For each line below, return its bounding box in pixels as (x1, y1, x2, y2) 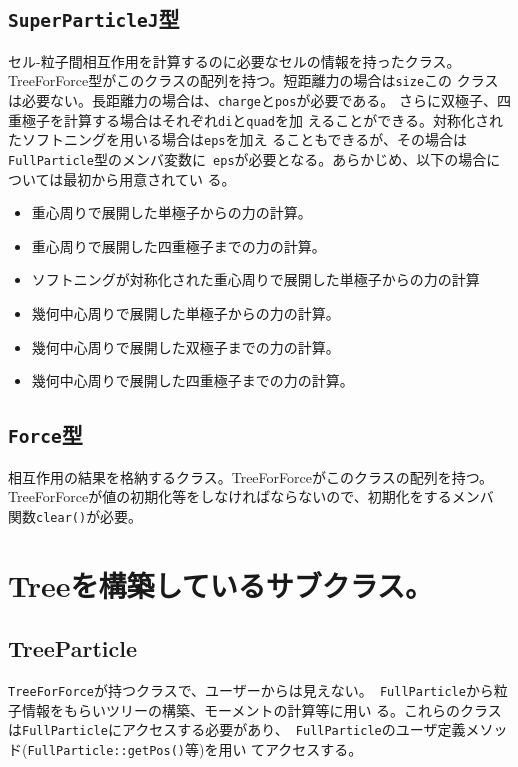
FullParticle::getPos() (27, 743, 185, 758)
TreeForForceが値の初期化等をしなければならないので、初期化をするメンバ (8, 486, 494, 507)
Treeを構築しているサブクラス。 (8, 564, 434, 605)
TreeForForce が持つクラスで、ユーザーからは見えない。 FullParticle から (8, 680, 494, 701)
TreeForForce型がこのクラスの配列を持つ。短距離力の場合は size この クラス (8, 70, 499, 91)
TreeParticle (8, 633, 137, 664)
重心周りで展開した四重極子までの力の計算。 (31, 235, 326, 256)
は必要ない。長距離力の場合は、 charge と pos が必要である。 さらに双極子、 (8, 90, 497, 111)
